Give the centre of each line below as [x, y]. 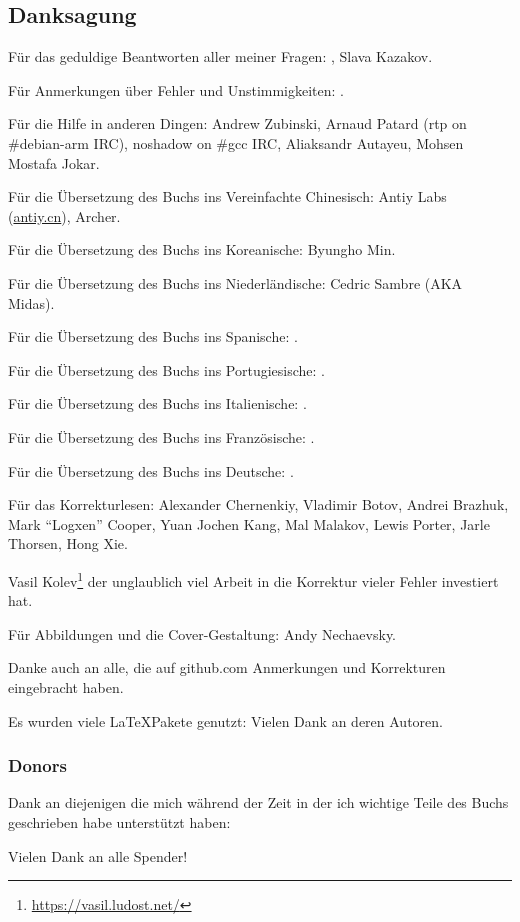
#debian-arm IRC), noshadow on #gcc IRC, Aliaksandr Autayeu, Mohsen [236, 142]
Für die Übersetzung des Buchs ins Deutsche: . [151, 470]
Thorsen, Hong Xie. [68, 543]
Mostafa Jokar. [54, 162]
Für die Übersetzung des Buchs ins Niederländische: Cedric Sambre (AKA [235, 282]
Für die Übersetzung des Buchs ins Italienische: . [157, 403]
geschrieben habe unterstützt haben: [119, 821]
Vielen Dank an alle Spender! [98, 855]
